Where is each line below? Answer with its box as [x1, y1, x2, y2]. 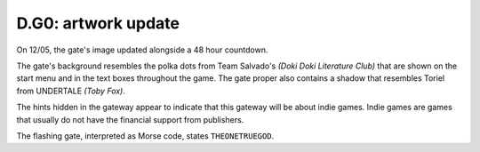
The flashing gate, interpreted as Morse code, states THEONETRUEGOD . [16, 130, 275, 141]
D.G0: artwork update [16, 13, 180, 33]
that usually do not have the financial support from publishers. [16, 114, 244, 124]
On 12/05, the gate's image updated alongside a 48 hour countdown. [16, 44, 268, 55]
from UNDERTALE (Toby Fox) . [16, 85, 126, 96]
